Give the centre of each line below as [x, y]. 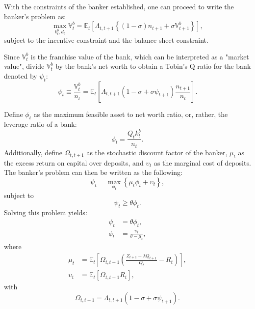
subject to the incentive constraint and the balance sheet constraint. [106, 40]
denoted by [21, 75]
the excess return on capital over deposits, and [74, 162]
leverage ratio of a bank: [40, 124]
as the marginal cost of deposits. [202, 162]
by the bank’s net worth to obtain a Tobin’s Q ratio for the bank [153, 66]
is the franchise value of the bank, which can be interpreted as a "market [140, 56]
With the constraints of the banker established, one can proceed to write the [119, 6]
